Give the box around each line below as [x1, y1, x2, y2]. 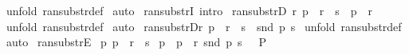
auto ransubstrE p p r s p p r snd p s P [6, 33, 267, 50]
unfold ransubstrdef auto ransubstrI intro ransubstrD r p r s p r [6, 2, 372, 18]
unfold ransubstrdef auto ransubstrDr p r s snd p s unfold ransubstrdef [6, 18, 402, 34]
